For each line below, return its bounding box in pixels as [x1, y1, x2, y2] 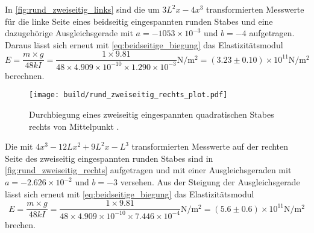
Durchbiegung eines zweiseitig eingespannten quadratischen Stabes [29, 108, 274, 121]
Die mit [5, 140, 33, 153]
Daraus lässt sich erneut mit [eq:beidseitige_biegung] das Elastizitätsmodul [5, 38, 283, 51]
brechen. [5, 218, 36, 231]
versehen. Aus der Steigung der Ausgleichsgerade [120, 176, 300, 188]
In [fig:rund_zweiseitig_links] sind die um [5, 3, 160, 15]
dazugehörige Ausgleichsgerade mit [5, 27, 133, 39]
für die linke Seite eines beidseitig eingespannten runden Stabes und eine [5, 14, 273, 27]
